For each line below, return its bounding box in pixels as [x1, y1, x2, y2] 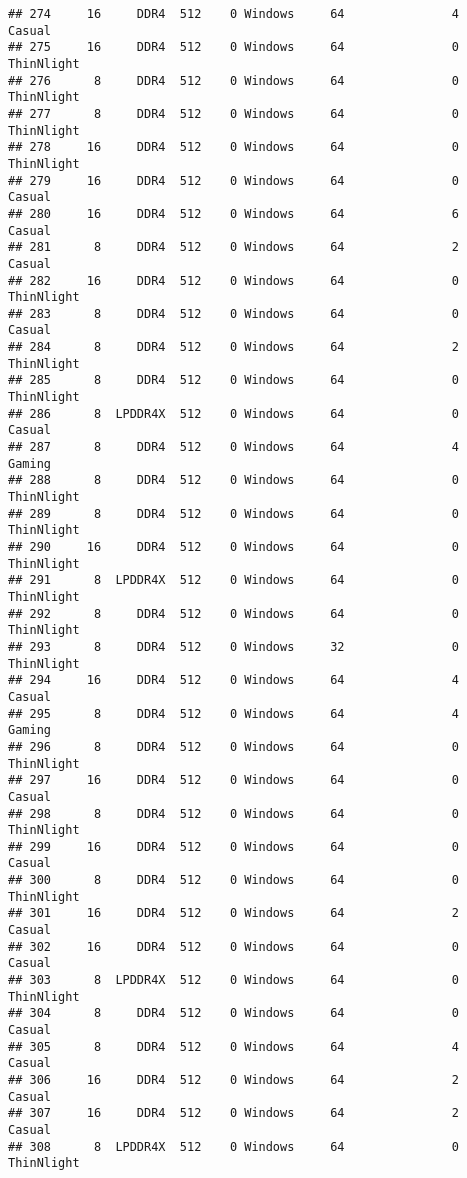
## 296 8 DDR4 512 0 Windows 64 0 [8, 739, 460, 754]
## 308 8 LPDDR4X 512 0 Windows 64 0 [8, 1139, 460, 1154]
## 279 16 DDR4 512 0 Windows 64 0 [8, 173, 460, 188]
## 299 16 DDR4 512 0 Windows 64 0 [8, 839, 460, 854]
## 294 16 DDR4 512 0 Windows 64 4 [8, 673, 460, 688]
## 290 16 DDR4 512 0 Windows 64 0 [8, 540, 460, 554]
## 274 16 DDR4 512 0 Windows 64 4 [8, 7, 460, 21]
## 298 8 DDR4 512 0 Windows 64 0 [8, 806, 460, 821]
